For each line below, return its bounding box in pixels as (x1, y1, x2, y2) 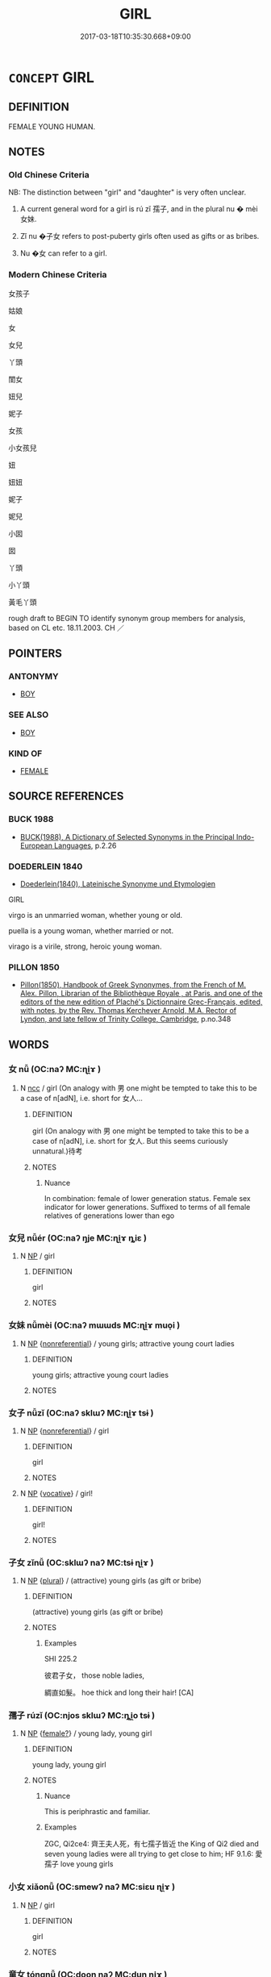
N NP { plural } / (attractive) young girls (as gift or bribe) (19, 1576, 202, 1586)
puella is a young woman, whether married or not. (8, 926, 174, 936)
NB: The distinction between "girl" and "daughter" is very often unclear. (8, 187, 247, 198)
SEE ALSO (8, 709, 49, 720)
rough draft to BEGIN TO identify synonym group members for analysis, (8, 613, 246, 623)
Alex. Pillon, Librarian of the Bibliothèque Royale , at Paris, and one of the (19, 989, 264, 999)
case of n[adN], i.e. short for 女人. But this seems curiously (31, 1136, 228, 1145)
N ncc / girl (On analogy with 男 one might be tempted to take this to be (19, 1082, 257, 1093)
